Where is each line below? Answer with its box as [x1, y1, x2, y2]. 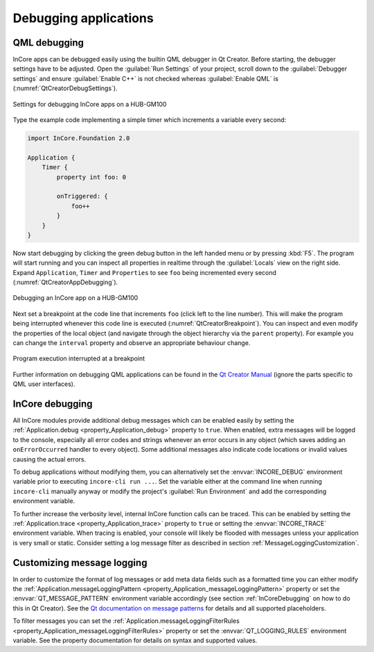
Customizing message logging [12, 556, 148, 568]
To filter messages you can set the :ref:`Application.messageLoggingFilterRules [12, 617, 240, 625]
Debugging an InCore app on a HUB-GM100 [12, 294, 139, 302]
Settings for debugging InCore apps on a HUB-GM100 [12, 100, 167, 108]
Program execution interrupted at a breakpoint [12, 354, 145, 363]
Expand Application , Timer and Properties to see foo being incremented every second [12, 268, 277, 276]
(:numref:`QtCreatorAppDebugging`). [12, 278, 118, 287]
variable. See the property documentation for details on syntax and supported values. [12, 636, 258, 644]
